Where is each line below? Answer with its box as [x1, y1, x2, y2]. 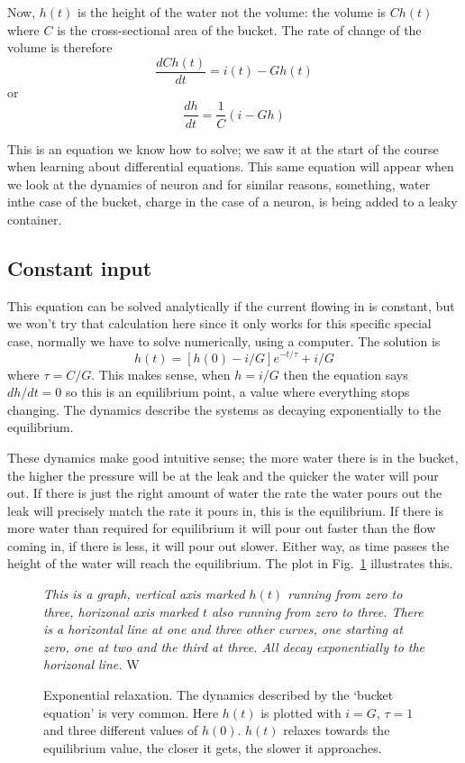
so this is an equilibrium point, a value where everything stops [66, 382, 410, 401]
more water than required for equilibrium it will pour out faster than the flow [7, 519, 436, 538]
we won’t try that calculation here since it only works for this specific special [7, 314, 432, 333]
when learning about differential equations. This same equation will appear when [7, 157, 454, 176]
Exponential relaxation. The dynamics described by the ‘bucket [43, 685, 394, 704]
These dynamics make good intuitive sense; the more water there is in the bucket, [7, 447, 459, 466]
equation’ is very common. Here [43, 703, 219, 722]
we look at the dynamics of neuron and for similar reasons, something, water [7, 174, 431, 193]
